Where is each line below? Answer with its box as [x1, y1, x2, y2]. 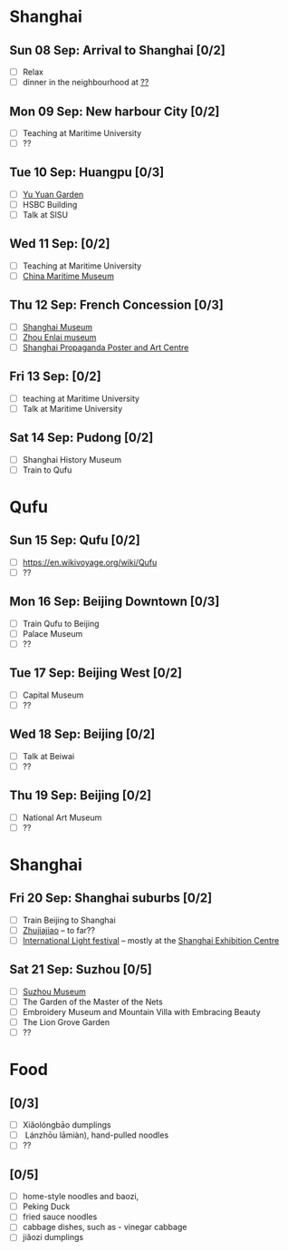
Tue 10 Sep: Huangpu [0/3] [9, 165, 165, 181]
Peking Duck [22, 1201, 71, 1212]
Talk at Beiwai [22, 750, 75, 761]
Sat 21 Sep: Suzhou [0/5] [9, 962, 152, 977]
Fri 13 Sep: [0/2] [9, 369, 101, 385]
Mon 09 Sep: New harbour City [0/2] [9, 103, 220, 119]
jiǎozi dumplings [22, 1232, 84, 1243]
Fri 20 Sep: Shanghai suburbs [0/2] [9, 891, 213, 906]
